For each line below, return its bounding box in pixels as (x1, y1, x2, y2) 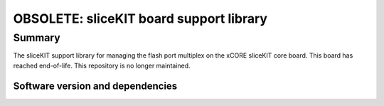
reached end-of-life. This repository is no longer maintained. (13, 61, 191, 70)
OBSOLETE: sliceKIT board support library (13, 11, 268, 26)
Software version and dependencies (13, 80, 178, 92)
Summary (13, 31, 60, 44)
